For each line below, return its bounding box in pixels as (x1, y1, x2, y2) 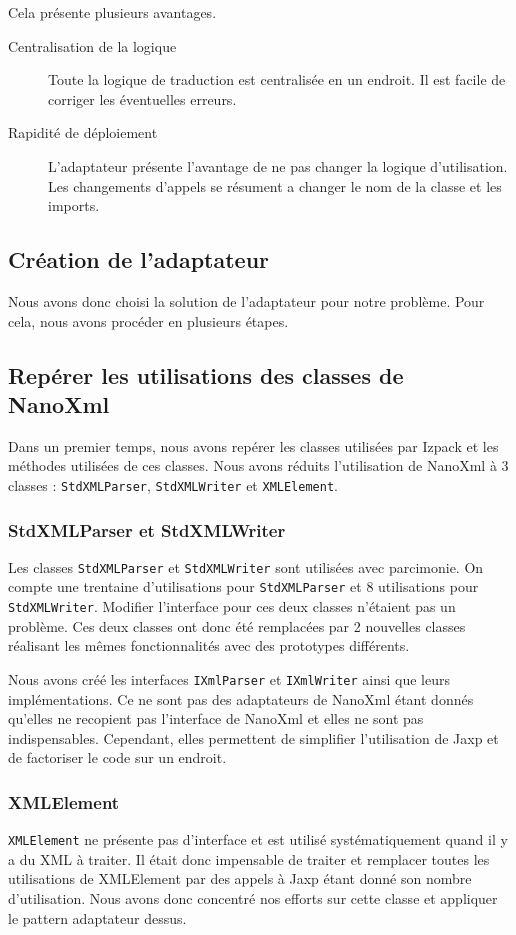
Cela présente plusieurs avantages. (8, 2, 217, 22)
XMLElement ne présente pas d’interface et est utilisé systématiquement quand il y (8, 829, 508, 850)
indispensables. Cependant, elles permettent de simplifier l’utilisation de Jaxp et (8, 727, 499, 748)
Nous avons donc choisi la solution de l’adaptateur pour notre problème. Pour (8, 290, 485, 311)
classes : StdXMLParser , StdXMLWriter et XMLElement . (8, 474, 338, 495)
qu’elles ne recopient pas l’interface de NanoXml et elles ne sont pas (8, 708, 424, 729)
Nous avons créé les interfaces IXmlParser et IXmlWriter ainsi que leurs (8, 668, 450, 689)
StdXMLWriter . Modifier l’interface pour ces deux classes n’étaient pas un (8, 596, 456, 617)
